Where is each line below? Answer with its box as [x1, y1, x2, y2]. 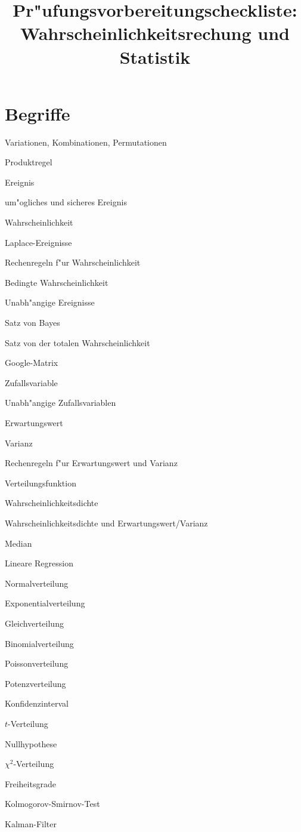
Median [5, 537, 32, 549]
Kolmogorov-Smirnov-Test [5, 797, 100, 810]
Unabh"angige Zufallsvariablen [5, 396, 116, 409]
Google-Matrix [5, 356, 58, 369]
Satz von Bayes [5, 316, 60, 329]
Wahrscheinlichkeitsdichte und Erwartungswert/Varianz [5, 516, 208, 529]
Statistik [119, 44, 191, 69]
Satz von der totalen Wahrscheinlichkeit [5, 336, 150, 349]
